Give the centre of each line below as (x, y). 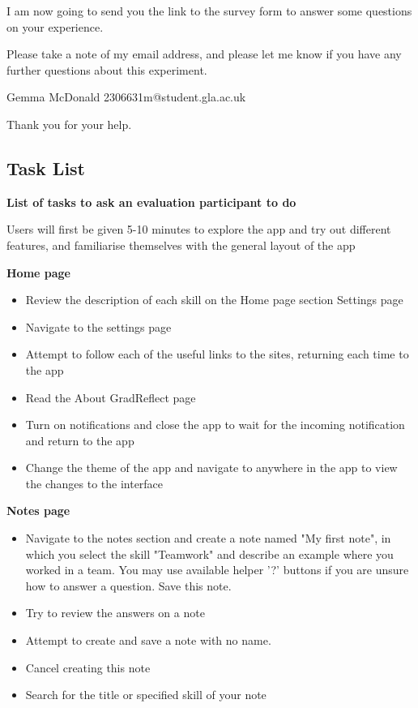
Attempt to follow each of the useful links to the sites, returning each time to (217, 354)
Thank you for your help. (69, 124)
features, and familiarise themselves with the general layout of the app (181, 245)
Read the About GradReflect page (111, 397)
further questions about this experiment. (107, 69)
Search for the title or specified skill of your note (146, 695)
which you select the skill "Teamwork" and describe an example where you (209, 554)
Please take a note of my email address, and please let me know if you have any (204, 54)
